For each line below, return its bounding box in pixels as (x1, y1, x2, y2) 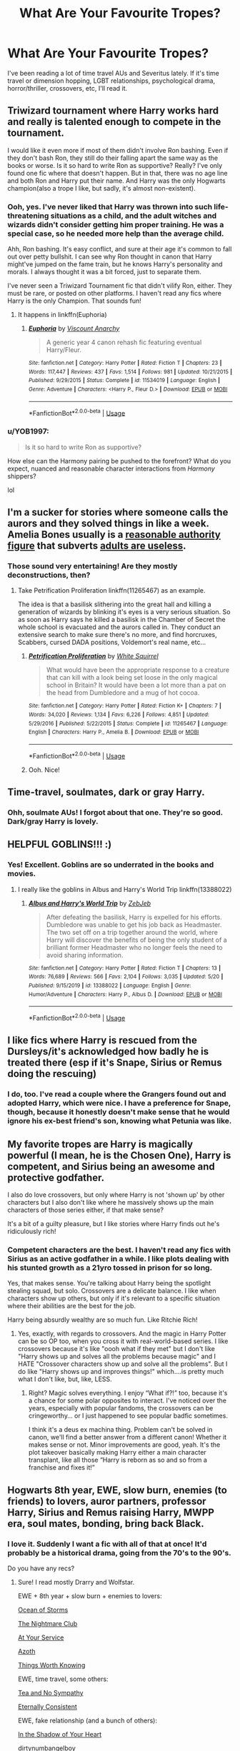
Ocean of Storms (17, 1605, 69, 1614)
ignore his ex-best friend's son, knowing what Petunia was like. (7, 1116, 232, 1126)
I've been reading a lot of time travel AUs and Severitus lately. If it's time (7, 69, 219, 77)
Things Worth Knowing (17, 1660, 86, 1669)
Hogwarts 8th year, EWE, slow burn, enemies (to (7, 1484, 227, 1496)
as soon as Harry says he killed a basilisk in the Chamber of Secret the (17, 616, 226, 624)
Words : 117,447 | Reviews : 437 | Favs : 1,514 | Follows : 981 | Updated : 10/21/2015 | (28, 368, 233, 376)
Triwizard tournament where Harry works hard (7, 105, 219, 117)
